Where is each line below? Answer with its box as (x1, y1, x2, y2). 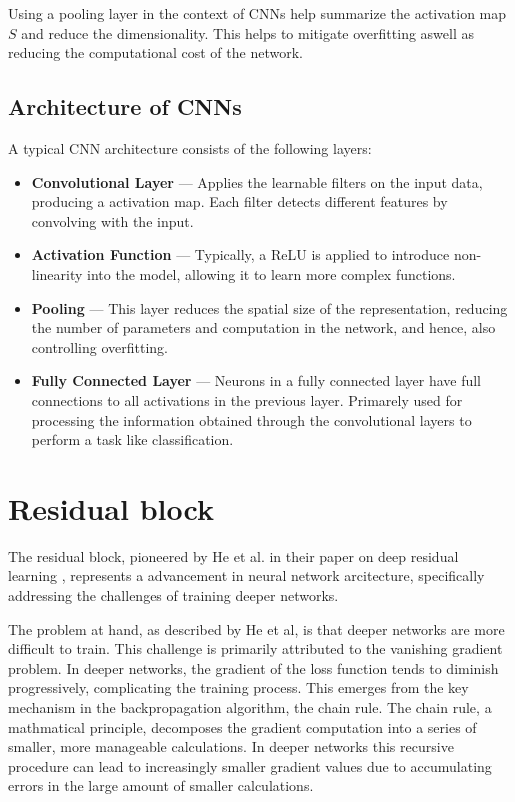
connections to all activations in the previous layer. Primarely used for (31, 389, 463, 410)
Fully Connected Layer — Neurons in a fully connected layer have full (31, 370, 482, 391)
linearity (31, 263, 83, 284)
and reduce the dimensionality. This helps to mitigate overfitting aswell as (21, 22, 474, 43)
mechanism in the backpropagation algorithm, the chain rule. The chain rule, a (8, 696, 492, 717)
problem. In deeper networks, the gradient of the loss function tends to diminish (8, 657, 499, 678)
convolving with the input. (31, 210, 194, 231)
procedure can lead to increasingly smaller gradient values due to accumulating (8, 755, 492, 776)
